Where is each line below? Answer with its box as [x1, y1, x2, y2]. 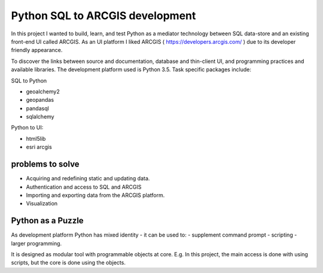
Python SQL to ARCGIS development [11, 9, 196, 22]
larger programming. [11, 239, 62, 247]
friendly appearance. [11, 47, 63, 54]
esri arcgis [26, 144, 52, 151]
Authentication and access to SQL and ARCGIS [26, 183, 142, 190]
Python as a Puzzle [11, 216, 84, 226]
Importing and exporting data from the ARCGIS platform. [26, 192, 165, 199]
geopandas [26, 96, 54, 104]
